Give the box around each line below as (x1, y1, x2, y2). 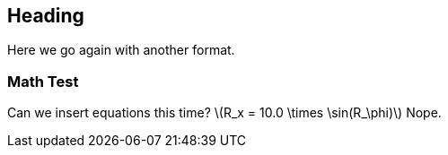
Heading (7, 4, 84, 27)
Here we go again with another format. (7, 42, 235, 58)
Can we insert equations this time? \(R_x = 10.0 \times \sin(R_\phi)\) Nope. (7, 105, 442, 121)
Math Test (7, 72, 79, 90)
